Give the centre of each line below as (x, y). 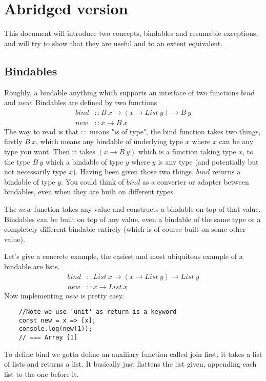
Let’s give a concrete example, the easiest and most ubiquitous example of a (124, 256)
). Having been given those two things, (134, 172)
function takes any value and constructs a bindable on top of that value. (147, 208)
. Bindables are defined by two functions (94, 102)
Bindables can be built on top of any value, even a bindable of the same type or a (132, 219)
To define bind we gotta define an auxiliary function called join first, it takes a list (133, 354)
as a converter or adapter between (196, 181)
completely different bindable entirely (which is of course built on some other (125, 229)
